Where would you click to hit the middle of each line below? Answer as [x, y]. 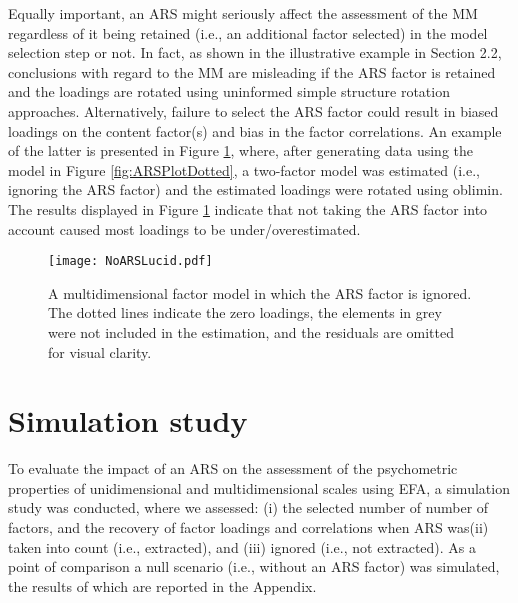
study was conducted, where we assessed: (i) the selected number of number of [248, 507]
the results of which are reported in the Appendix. [162, 585]
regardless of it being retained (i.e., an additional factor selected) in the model [248, 32]
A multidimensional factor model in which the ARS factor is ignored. [260, 292]
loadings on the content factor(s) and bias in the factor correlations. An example [255, 130]
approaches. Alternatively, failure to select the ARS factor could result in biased [253, 110]
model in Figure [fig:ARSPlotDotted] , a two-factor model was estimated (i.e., [244, 169]
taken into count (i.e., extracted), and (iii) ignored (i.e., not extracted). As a [242, 546]
